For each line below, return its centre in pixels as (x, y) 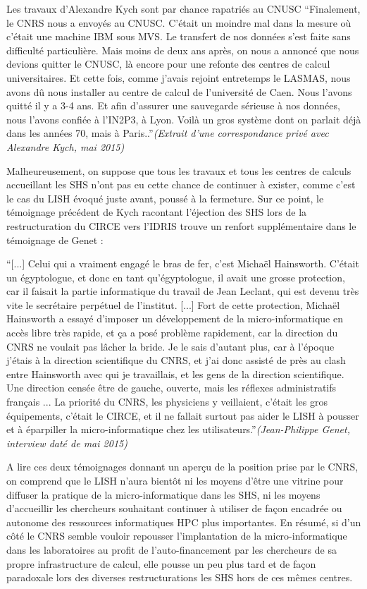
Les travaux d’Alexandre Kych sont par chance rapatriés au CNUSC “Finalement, (183, 8)
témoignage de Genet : (55, 239)
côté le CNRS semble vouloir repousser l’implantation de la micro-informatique (177, 536)
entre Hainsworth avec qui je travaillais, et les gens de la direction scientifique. (175, 374)
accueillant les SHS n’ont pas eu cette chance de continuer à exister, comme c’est (181, 184)
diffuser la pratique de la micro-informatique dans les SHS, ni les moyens (163, 494)
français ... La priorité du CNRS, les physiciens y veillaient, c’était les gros (167, 402)
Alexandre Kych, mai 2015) (66, 146)
